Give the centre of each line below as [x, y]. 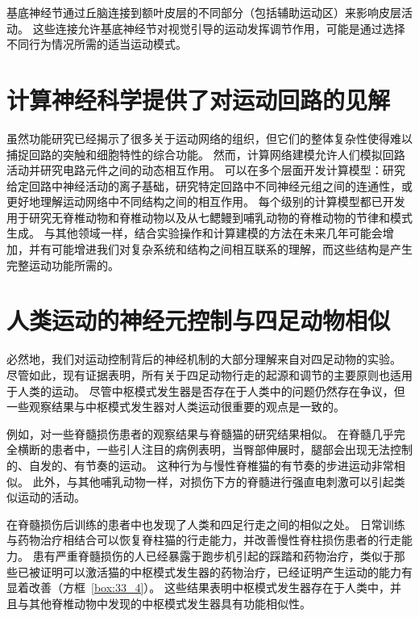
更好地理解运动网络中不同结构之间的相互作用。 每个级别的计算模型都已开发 [206, 201]
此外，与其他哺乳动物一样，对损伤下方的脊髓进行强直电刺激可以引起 [213, 481]
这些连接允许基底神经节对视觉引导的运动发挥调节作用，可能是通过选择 [219, 28]
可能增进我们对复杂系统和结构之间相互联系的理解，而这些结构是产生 [232, 249]
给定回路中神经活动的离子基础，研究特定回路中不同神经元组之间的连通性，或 [209, 185]
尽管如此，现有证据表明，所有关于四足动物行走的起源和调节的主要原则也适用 [209, 374]
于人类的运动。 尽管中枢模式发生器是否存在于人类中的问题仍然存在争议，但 [206, 390]
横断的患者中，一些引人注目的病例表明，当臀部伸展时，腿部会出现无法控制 [215, 449]
